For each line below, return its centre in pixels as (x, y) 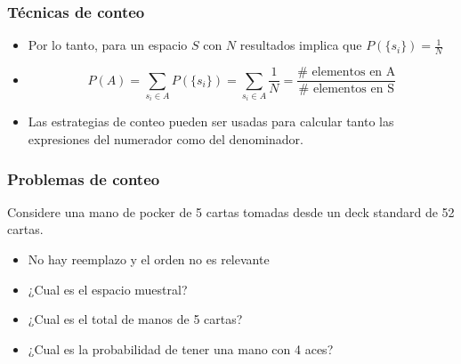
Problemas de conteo (84, 178)
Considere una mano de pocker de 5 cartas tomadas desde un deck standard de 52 (231, 211)
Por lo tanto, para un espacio (108, 45)
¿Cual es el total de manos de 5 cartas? (135, 319)
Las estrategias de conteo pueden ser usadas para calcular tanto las (211, 121)
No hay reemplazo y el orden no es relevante (149, 259)
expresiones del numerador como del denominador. (166, 139)
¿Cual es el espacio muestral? (108, 289)
